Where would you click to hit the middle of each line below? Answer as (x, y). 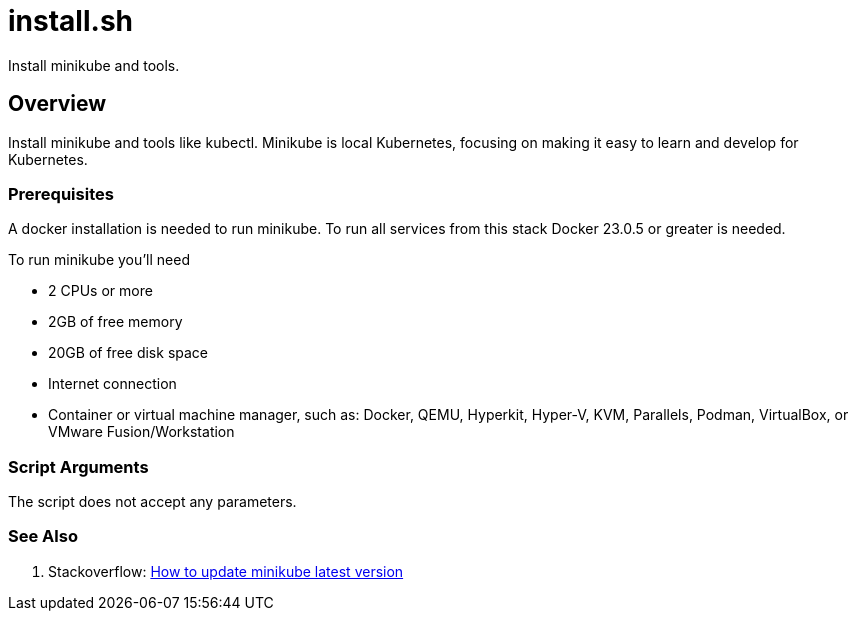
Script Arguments (78, 466)
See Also (43, 536)
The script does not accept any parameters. (152, 502)
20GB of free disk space (128, 353)
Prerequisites (61, 193)
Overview (57, 104)
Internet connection (112, 384)
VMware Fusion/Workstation (141, 432)
